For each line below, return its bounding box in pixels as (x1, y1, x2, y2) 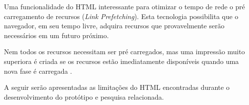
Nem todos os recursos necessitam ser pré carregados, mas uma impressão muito (4, 46, 245, 57)
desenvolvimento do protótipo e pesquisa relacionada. (4, 91, 164, 102)
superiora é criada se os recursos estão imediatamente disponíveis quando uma (4, 56, 239, 66)
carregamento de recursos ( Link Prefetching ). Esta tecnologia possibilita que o (4, 11, 238, 21)
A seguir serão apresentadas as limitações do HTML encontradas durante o (4, 82, 230, 92)
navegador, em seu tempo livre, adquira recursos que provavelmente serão (4, 21, 224, 31)
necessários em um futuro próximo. (4, 30, 109, 40)
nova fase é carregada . (4, 65, 72, 76)
